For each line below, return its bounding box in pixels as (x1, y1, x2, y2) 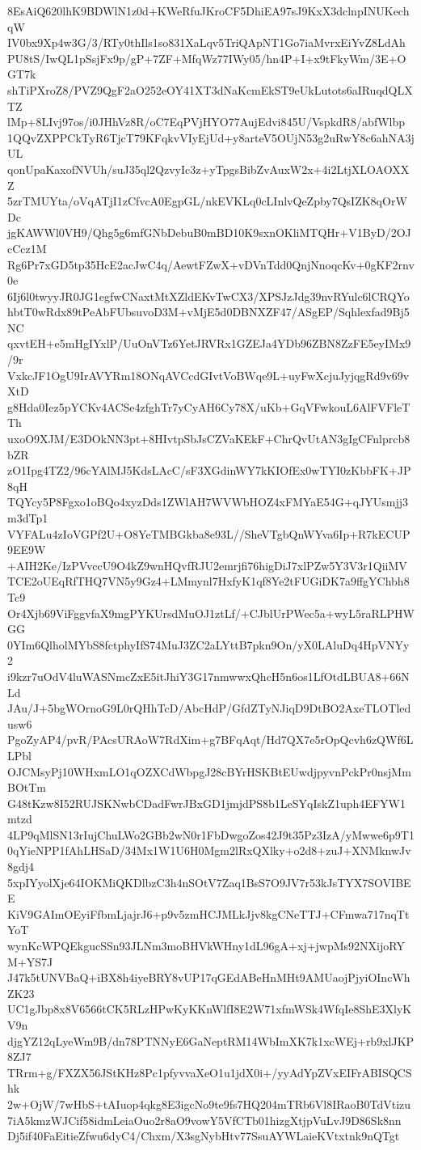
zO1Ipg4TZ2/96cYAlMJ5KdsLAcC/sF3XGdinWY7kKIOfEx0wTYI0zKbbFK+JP (7, 462, 411, 479)
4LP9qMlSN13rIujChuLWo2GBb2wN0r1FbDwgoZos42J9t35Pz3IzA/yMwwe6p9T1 (7, 826, 415, 843)
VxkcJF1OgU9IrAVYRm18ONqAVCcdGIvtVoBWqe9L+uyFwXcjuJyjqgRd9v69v (7, 366, 410, 383)
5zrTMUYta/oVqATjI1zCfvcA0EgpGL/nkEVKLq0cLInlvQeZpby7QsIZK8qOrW (7, 192, 407, 209)
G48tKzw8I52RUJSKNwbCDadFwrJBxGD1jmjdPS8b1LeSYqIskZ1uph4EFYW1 (7, 794, 406, 811)
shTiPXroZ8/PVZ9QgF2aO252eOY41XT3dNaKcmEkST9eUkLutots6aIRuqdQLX (7, 81, 413, 98)
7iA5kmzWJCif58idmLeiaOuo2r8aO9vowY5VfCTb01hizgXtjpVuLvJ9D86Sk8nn (7, 1111, 402, 1128)
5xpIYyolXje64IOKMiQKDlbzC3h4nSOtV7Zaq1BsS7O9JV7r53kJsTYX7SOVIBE (7, 873, 411, 890)
